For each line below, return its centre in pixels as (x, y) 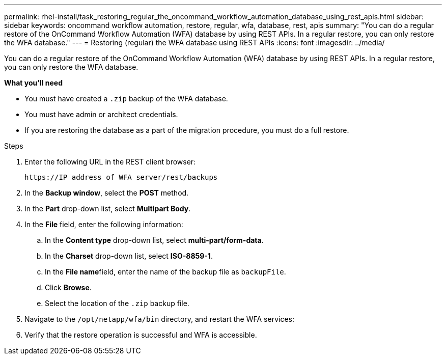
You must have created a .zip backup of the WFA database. (126, 99)
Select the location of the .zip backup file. (117, 303)
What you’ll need (33, 83)
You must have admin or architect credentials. (101, 114)
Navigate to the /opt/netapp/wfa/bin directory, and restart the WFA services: (159, 319)
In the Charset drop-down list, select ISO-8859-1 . (129, 256)
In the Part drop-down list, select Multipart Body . (108, 209)
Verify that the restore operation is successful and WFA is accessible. (141, 335)
